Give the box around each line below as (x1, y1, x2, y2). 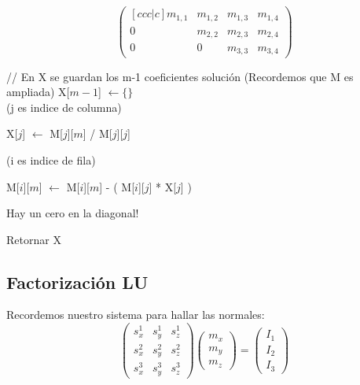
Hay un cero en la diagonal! (6, 205, 139, 221)
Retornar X (6, 231, 61, 247)
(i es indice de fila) (6, 151, 96, 168)
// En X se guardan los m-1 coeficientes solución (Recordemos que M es (6, 68, 354, 84)
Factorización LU (6, 269, 149, 294)
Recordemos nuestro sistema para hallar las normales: (6, 306, 265, 323)
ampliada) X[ (6, 83, 70, 100)
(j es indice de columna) (6, 98, 122, 115)
